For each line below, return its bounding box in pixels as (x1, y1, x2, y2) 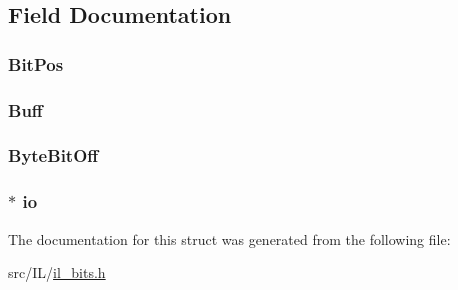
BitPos (8, 51, 64, 76)
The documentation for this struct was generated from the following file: (8, 228, 451, 249)
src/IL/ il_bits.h (8, 262, 106, 283)
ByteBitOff (8, 143, 99, 168)
